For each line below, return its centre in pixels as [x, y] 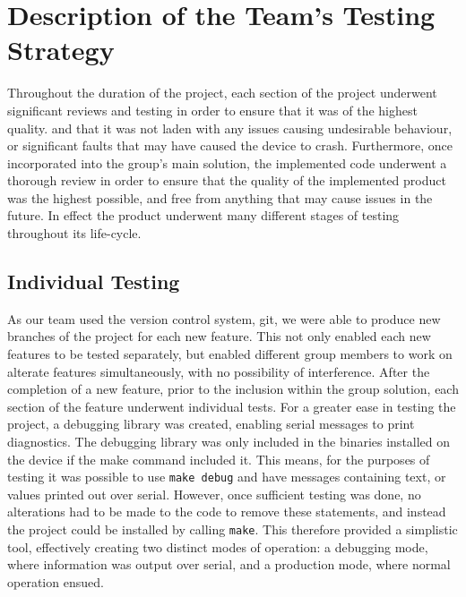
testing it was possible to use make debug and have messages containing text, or [227, 477]
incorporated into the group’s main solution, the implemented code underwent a [227, 162]
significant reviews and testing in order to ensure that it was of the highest [212, 110]
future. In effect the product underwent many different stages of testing [203, 215]
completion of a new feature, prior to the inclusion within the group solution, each [233, 389]
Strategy [61, 50]
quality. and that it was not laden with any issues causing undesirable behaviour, [230, 128]
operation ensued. [56, 581]
